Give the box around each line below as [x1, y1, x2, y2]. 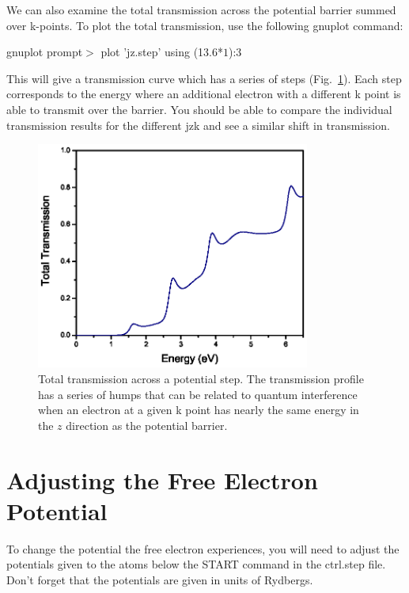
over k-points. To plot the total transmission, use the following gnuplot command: [6, 17, 403, 33]
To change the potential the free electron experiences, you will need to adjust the [6, 540, 400, 557]
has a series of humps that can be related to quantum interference [38, 386, 358, 402]
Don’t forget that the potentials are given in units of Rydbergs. [6, 571, 313, 587]
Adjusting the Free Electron [6, 463, 318, 496]
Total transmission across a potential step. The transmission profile [38, 371, 364, 387]
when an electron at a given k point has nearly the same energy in [38, 401, 359, 418]
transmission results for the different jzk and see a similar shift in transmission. [6, 116, 390, 133]
